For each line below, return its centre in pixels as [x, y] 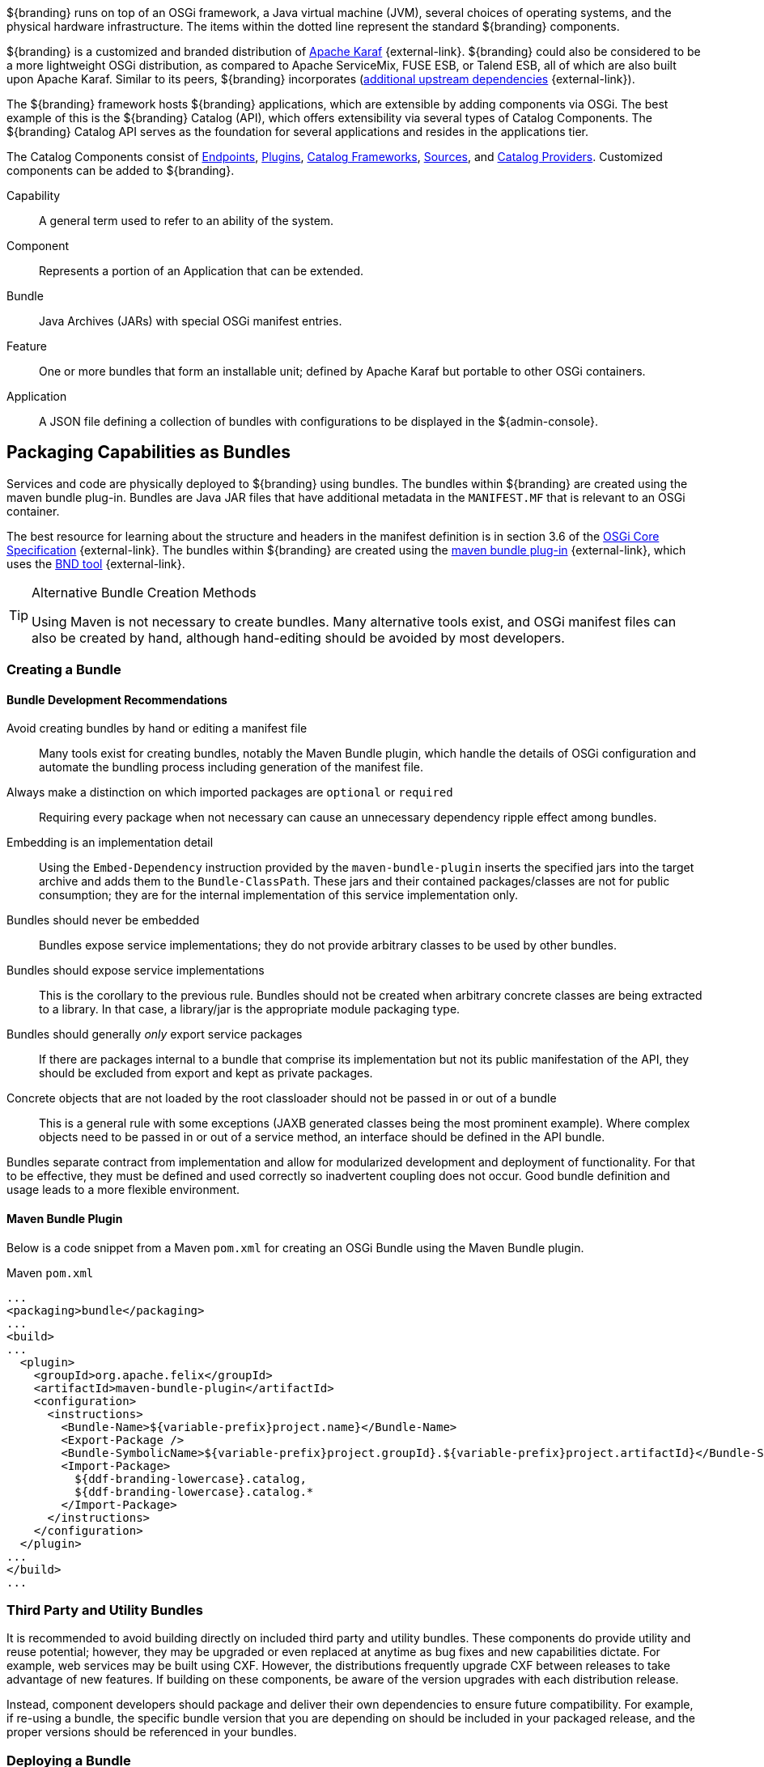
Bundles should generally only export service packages [155, 1034]
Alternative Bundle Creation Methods [144, 592]
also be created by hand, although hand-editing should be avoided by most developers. [298, 637]
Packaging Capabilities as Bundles [149, 452]
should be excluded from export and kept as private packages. [206, 1073]
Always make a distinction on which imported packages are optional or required [230, 792]
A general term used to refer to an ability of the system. [187, 221]
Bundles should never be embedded [103, 920]
